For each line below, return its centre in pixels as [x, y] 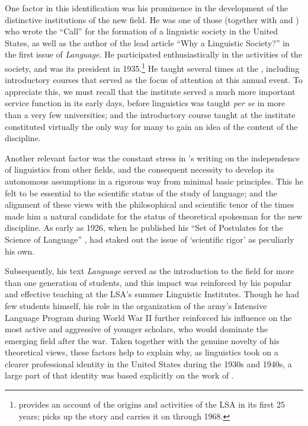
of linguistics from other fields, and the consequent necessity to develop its [139, 169]
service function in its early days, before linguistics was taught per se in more [145, 103]
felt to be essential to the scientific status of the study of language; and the [141, 193]
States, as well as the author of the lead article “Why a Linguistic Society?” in [147, 42]
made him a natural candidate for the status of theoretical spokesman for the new [154, 216]
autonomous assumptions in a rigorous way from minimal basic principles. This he [154, 181]
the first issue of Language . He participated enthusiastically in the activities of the [154, 54]
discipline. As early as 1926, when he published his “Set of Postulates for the [144, 228]
